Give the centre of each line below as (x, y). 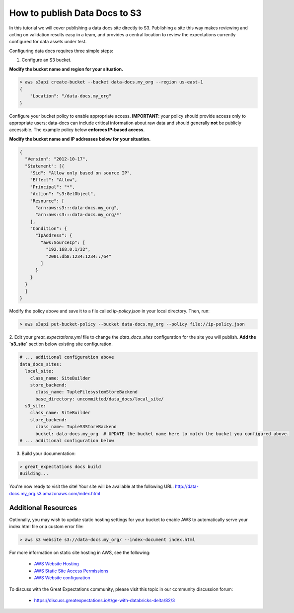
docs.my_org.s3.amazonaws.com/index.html (55, 493)
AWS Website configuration (62, 578)
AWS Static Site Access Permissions (71, 571)
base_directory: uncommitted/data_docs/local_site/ (100, 399)
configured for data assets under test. (48, 42)
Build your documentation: (49, 454)
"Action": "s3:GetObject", (63, 194)
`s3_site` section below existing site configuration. (61, 344)
